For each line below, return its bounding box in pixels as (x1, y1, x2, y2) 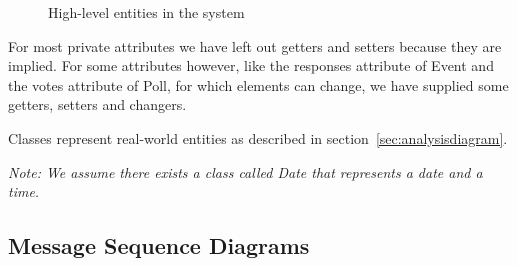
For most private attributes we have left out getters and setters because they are (8, 35, 502, 56)
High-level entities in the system (48, 2, 245, 22)
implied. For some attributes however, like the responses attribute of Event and (8, 55, 494, 76)
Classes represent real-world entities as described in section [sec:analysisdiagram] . (8, 127, 508, 148)
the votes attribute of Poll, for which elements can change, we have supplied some (8, 74, 509, 95)
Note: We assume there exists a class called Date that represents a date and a (8, 161, 483, 182)
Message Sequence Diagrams (8, 230, 310, 261)
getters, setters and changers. (8, 94, 187, 115)
